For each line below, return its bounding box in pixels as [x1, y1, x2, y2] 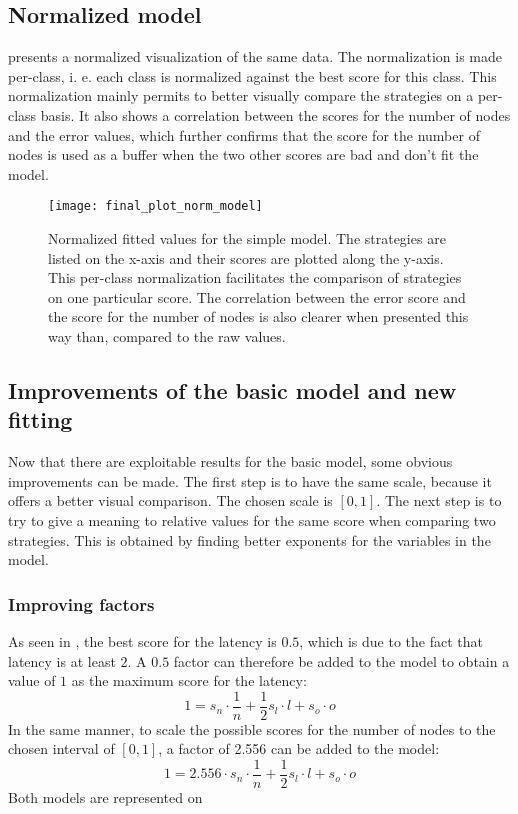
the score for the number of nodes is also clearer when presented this [48, 306, 469, 327]
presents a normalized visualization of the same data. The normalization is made [8, 46, 502, 67]
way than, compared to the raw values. [48, 325, 286, 346]
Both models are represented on [8, 787, 203, 808]
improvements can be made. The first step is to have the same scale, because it [8, 470, 492, 491]
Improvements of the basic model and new [8, 374, 457, 405]
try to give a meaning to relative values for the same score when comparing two [8, 509, 496, 530]
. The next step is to [376, 490, 502, 511]
